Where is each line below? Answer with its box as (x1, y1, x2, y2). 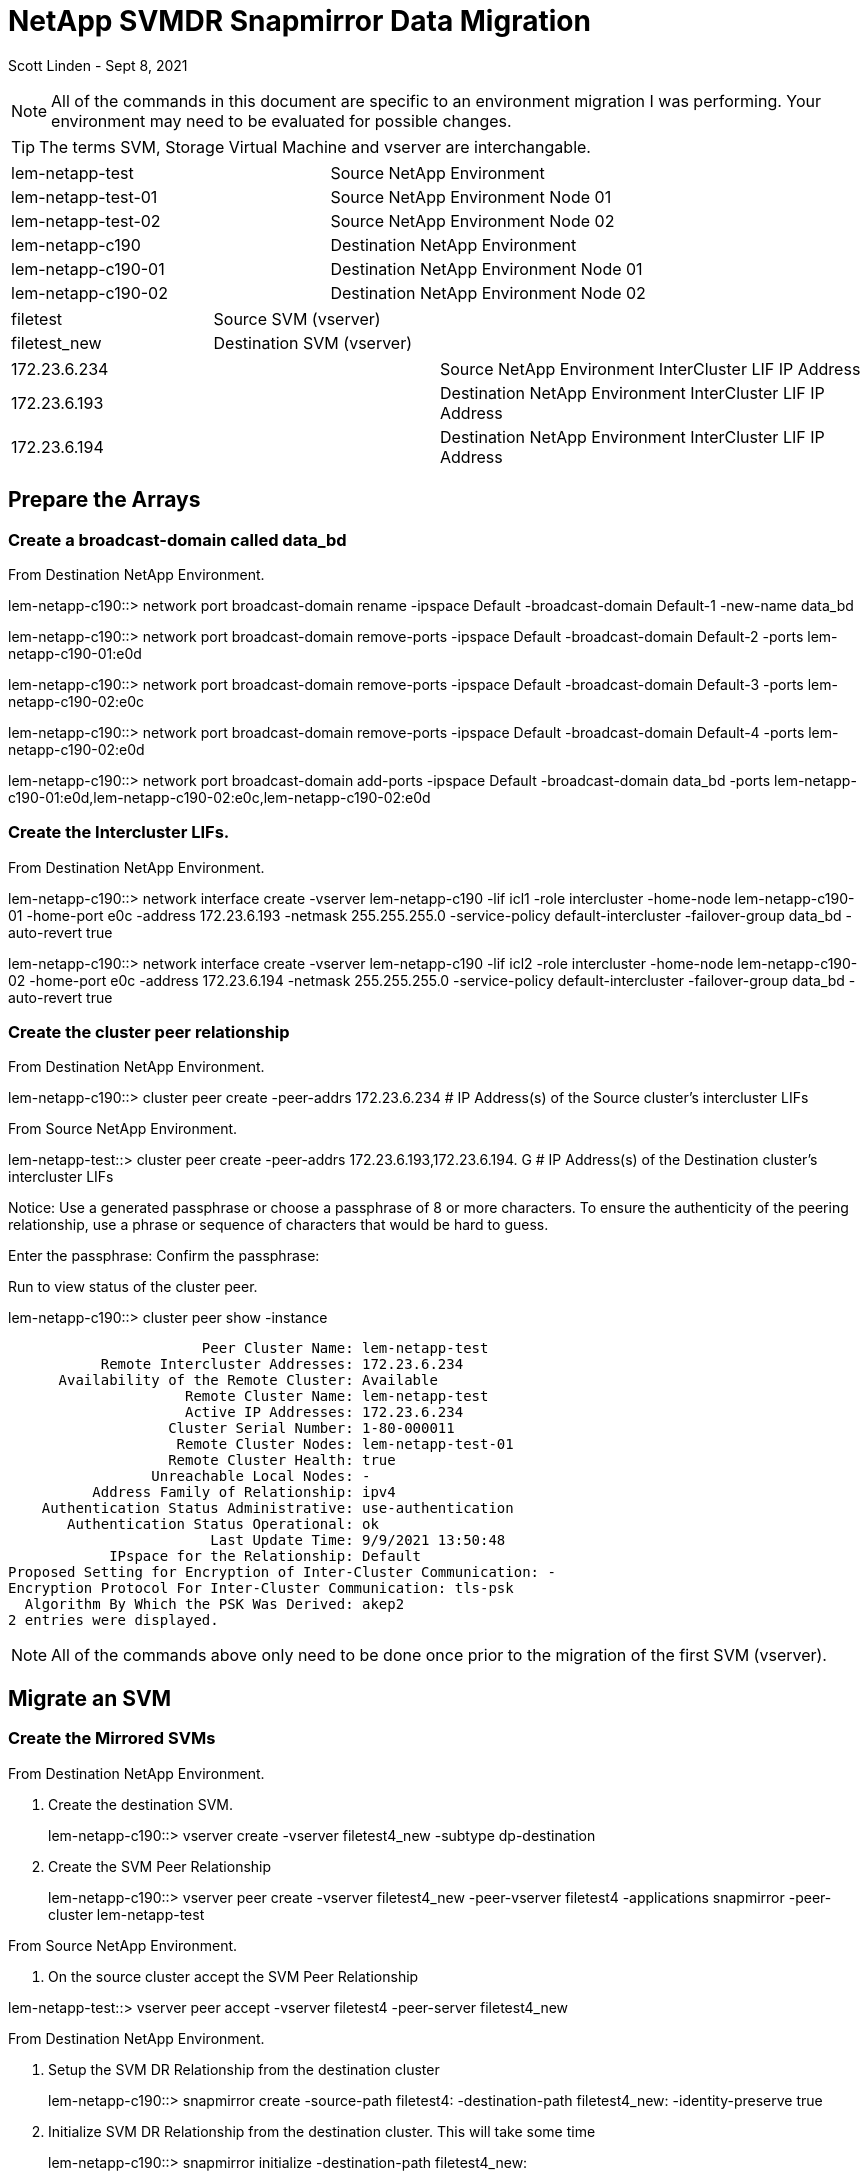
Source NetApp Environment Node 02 (330, 210, 615, 231)
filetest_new (11, 332, 102, 353)
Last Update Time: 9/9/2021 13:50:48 (210, 1532, 506, 1549)
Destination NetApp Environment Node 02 (330, 282, 646, 303)
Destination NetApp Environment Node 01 (330, 258, 643, 279)
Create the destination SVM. (48, 1795, 234, 1813)
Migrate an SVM (8, 1685, 172, 1711)
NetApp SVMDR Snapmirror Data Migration (8, 4, 591, 38)
